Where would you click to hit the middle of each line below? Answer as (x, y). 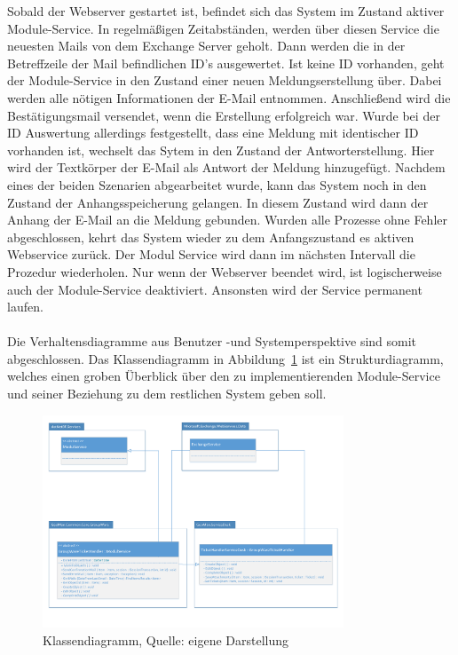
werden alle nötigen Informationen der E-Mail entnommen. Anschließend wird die (229, 97)
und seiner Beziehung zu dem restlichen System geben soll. (167, 394)
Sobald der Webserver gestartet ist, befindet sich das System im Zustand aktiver (226, 11)
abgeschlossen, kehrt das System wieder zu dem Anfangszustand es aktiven (211, 237)
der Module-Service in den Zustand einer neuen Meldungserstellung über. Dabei (225, 80)
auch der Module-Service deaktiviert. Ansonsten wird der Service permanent (215, 289)
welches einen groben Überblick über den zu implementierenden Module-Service (224, 376)
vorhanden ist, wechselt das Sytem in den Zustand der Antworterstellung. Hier (221, 150)
